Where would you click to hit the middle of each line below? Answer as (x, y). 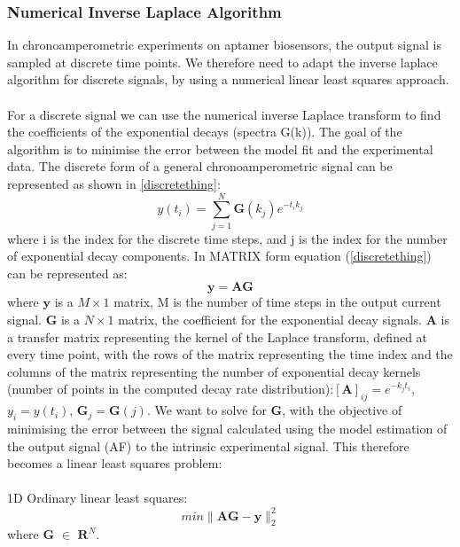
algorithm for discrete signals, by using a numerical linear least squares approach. (228, 79)
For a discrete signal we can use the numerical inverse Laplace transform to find (224, 114)
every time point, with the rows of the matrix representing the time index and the (230, 354)
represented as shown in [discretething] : (114, 183)
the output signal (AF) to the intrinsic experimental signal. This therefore (208, 445)
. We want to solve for (207, 410)
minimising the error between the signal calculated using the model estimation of (227, 429)
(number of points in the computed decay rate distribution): (171, 389)
